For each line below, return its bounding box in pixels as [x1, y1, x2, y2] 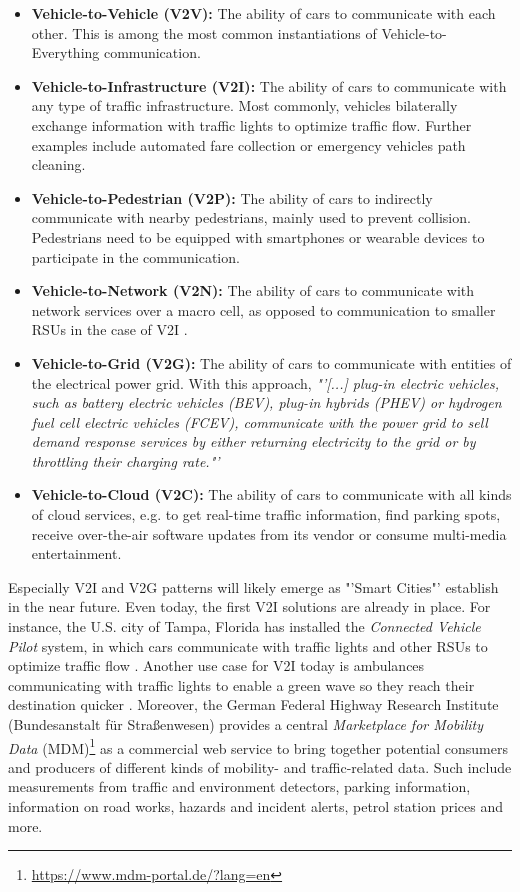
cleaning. [31, 154, 86, 175]
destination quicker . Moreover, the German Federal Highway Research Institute [8, 694, 499, 715]
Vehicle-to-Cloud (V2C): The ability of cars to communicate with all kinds [31, 484, 512, 505]
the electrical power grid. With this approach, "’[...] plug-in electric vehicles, [31, 372, 499, 393]
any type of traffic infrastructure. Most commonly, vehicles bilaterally [31, 95, 458, 116]
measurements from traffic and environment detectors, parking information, [8, 776, 471, 797]
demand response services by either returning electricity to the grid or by [31, 431, 476, 452]
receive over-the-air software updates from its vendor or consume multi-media [31, 523, 507, 544]
